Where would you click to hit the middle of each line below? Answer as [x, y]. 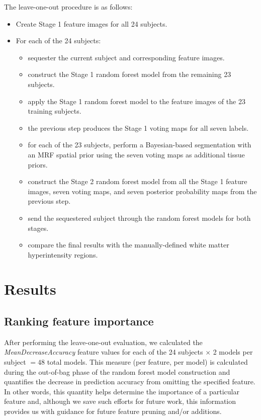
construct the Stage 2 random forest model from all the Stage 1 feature [138, 181]
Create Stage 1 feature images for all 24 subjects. [92, 23]
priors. [38, 164]
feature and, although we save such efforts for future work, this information [120, 401]
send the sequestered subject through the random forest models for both [139, 218]
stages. [38, 228]
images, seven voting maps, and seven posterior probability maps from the [142, 191]
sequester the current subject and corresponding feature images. [126, 57]
